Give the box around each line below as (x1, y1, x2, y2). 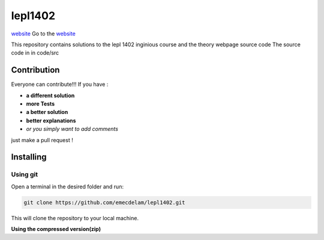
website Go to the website (11, 30, 76, 37)
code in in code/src (11, 49, 59, 56)
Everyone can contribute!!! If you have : (11, 81, 109, 88)
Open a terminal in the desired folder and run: (11, 183, 124, 190)
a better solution (26, 109, 68, 116)
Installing (11, 152, 47, 162)
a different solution (26, 92, 75, 99)
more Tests (26, 100, 55, 107)
